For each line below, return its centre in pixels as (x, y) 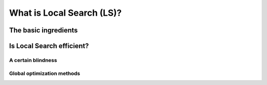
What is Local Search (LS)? (66, 13)
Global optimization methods (44, 73)
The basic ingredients (44, 30)
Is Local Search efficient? (49, 46)
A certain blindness (33, 60)
